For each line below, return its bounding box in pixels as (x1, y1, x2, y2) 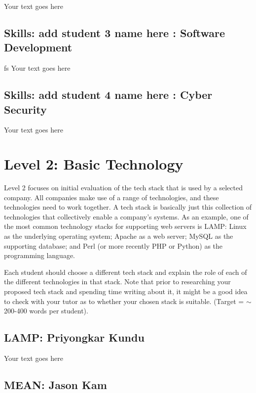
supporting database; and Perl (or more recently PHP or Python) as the (4, 240, 223, 251)
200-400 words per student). (4, 306, 88, 316)
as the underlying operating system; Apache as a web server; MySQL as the (4, 231, 233, 241)
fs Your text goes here (4, 63, 71, 73)
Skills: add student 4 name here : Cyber (4, 87, 213, 102)
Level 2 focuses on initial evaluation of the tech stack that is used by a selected (4, 182, 243, 193)
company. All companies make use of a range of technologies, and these (4, 192, 219, 202)
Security (4, 101, 47, 117)
